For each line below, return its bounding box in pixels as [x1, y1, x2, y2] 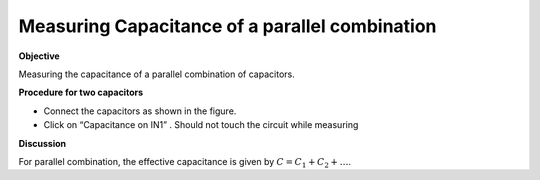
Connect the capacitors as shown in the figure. [43, 105, 237, 117]
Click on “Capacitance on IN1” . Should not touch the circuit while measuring [43, 119, 359, 131]
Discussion [18, 137, 67, 149]
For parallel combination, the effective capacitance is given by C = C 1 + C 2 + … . [18, 155, 352, 170]
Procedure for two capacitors [18, 86, 144, 99]
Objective [18, 50, 60, 62]
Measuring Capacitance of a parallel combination [18, 15, 437, 37]
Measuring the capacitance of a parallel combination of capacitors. [18, 68, 295, 80]
